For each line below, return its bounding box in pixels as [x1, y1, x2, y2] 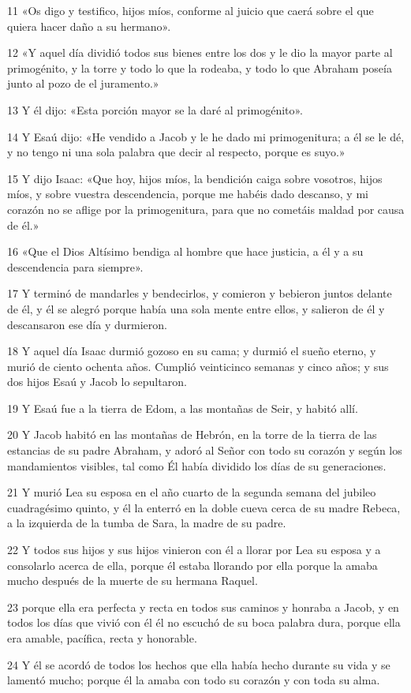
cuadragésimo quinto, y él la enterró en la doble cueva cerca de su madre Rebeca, [7, 499, 401, 515]
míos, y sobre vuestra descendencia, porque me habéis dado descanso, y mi [7, 185, 368, 202]
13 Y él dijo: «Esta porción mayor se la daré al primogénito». [7, 101, 304, 118]
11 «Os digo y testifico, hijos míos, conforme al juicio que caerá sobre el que [7, 2, 374, 18]
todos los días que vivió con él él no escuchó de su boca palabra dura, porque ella [7, 614, 401, 631]
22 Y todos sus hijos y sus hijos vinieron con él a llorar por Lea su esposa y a [7, 541, 381, 558]
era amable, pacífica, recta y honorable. [7, 630, 197, 646]
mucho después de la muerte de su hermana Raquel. [7, 572, 258, 589]
